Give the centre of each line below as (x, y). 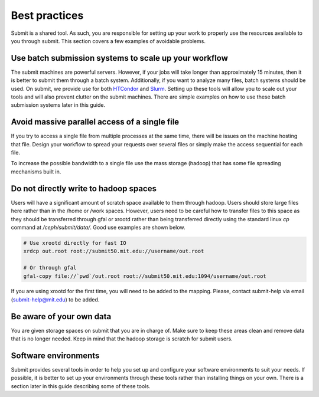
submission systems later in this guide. (58, 105)
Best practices (47, 15)
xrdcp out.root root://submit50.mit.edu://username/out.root (114, 251)
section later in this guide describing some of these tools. (81, 386)
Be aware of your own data (61, 316)
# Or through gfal (50, 268)
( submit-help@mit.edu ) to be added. (55, 299)
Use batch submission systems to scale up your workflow (120, 58)
